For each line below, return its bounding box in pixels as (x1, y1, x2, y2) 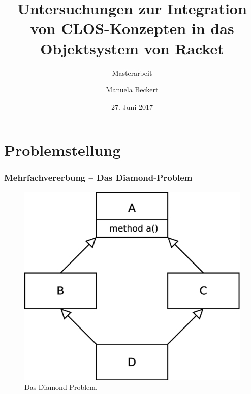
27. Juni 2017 (111, 101, 153, 112)
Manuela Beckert (106, 84, 159, 95)
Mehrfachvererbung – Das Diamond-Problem (4, 171, 193, 184)
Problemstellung (4, 140, 121, 160)
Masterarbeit (112, 67, 152, 78)
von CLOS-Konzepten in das (30, 18, 234, 39)
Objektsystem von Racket (40, 38, 224, 58)
